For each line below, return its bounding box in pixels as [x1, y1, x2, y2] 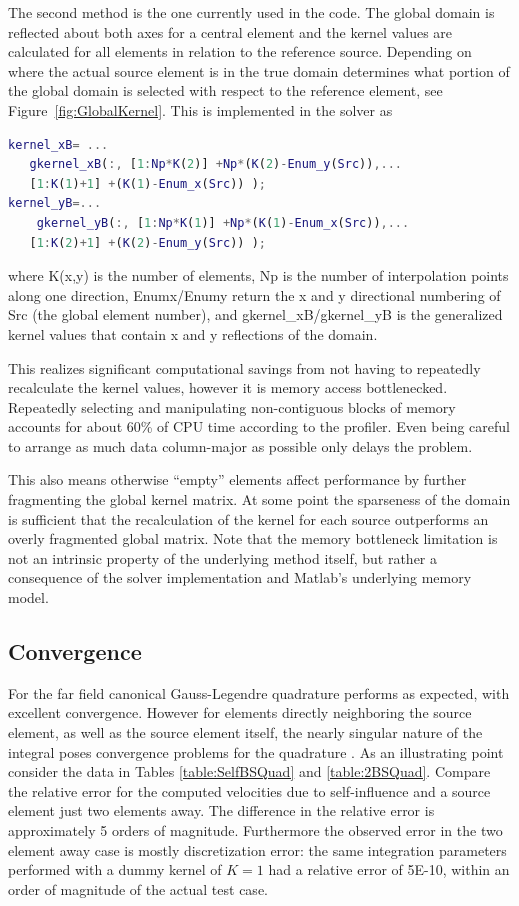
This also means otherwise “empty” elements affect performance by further [8, 469, 467, 490]
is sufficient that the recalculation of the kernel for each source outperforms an [8, 508, 489, 529]
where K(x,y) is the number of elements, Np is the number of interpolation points [8, 265, 509, 286]
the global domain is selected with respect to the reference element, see [8, 80, 443, 101]
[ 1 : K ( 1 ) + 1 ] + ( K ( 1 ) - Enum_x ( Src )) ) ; [29, 176, 266, 191]
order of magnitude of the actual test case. [8, 878, 268, 899]
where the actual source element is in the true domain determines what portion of [8, 60, 510, 81]
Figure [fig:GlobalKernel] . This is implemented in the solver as [8, 99, 393, 120]
